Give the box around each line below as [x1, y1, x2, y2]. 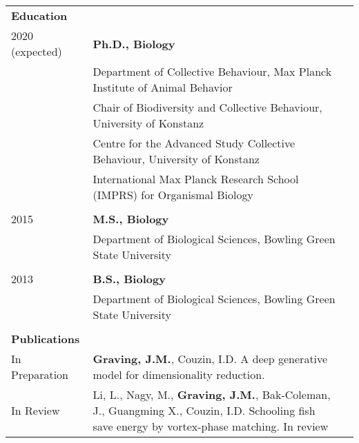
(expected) [11, 43, 62, 59]
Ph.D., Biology [93, 35, 175, 52]
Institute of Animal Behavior [93, 79, 233, 95]
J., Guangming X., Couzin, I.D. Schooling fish [93, 402, 316, 418]
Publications [11, 331, 80, 347]
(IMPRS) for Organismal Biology [93, 187, 253, 203]
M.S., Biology [93, 211, 169, 227]
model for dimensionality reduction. [93, 367, 265, 382]
